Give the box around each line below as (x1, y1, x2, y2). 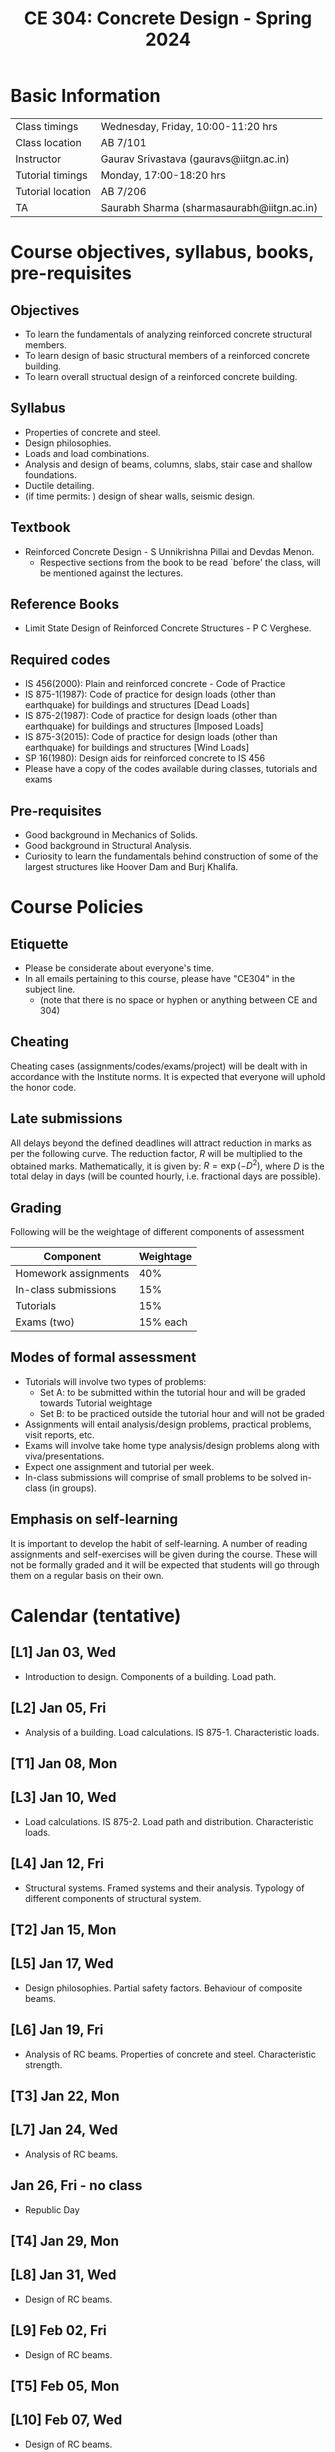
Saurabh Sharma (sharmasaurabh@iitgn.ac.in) (100, 200, 318, 214)
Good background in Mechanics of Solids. (24, 829, 198, 841)
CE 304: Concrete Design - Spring (23, 7, 313, 30)
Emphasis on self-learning (10, 1511, 178, 1528)
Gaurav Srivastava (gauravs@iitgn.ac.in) (100, 152, 290, 166)
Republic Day (24, 2203, 80, 2216)
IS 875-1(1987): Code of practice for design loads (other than (24, 688, 277, 701)
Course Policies (10, 896, 144, 919)
